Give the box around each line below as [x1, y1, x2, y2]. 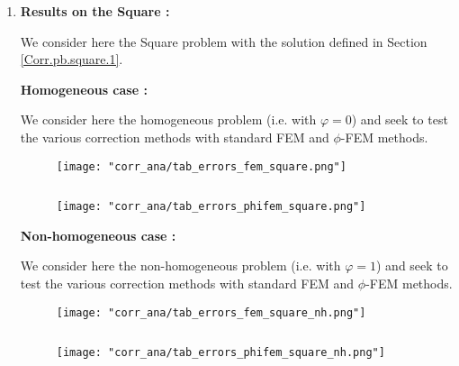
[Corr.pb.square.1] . [20, 50, 123, 69]
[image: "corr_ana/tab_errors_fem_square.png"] [56, 160, 346, 173]
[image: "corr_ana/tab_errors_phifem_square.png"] [56, 200, 366, 214]
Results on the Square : [20, 2, 170, 20]
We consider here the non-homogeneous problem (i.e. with [20, 256, 341, 275]
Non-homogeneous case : [20, 225, 176, 244]
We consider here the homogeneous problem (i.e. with [20, 110, 317, 129]
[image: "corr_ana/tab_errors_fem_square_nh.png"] [56, 306, 366, 319]
